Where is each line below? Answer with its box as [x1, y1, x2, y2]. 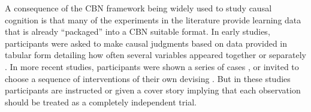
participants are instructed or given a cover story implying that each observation [5, 84, 301, 96]
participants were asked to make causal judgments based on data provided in [5, 37, 288, 49]
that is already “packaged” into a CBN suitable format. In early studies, [5, 25, 270, 38]
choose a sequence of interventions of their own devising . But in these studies [5, 72, 291, 84]
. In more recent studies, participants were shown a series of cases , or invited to [5, 60, 299, 72]
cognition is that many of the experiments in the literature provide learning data [5, 13, 301, 26]
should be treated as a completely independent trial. [5, 95, 197, 108]
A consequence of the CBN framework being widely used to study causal [5, 2, 272, 14]
